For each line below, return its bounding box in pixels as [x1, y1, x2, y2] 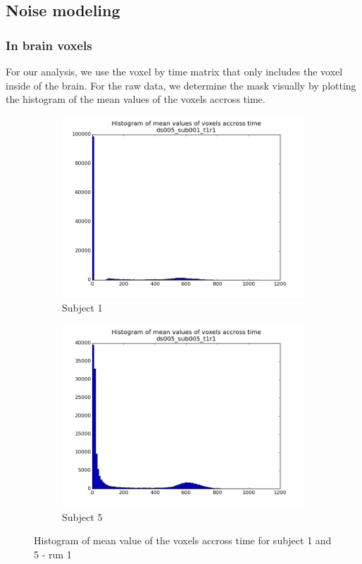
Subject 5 [62, 509, 103, 524]
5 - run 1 [34, 546, 72, 561]
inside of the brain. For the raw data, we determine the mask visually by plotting [6, 78, 356, 92]
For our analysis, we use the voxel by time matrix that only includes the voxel [6, 64, 343, 78]
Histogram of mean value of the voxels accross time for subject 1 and [34, 533, 332, 548]
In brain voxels [6, 36, 92, 54]
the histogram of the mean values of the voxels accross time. [6, 92, 266, 106]
